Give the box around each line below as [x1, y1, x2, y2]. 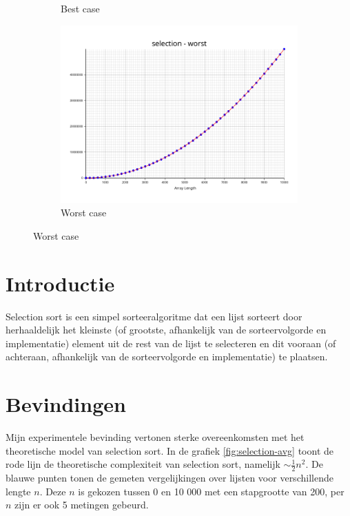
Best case [61, 1, 100, 15]
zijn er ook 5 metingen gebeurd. [14, 497, 149, 512]
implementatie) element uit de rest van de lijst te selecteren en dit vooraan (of [6, 336, 336, 350]
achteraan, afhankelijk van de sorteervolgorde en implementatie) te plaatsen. [6, 349, 328, 364]
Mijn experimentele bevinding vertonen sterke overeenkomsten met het [6, 430, 305, 444]
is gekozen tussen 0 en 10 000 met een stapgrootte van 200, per [78, 484, 344, 498]
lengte [6, 484, 31, 498]
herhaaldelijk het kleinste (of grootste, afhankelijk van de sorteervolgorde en [6, 322, 327, 337]
